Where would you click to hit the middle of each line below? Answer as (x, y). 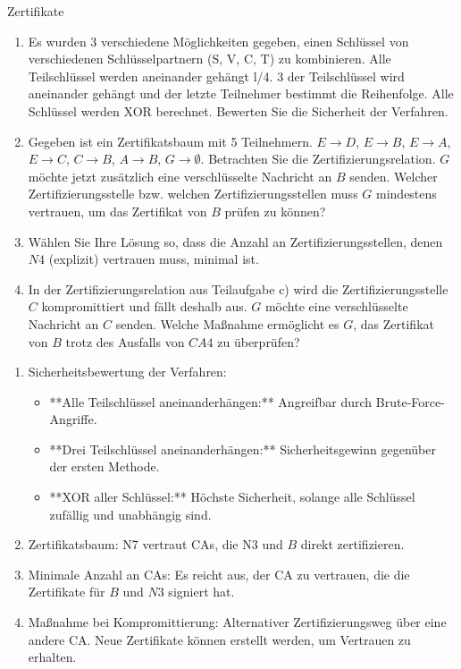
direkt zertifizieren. (352, 544)
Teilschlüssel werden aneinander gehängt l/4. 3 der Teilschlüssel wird (216, 76)
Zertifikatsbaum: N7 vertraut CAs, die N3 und (155, 544)
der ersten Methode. (105, 466)
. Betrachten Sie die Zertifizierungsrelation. (318, 159)
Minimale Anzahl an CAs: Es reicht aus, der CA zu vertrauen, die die (219, 574)
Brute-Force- (410, 401)
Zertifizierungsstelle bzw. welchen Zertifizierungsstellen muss (193, 194)
